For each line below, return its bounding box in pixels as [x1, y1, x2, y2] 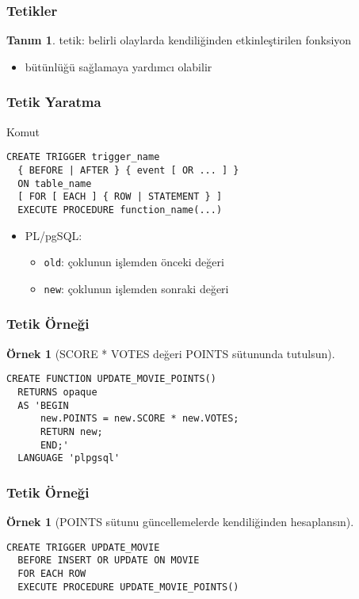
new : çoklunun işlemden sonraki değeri [44, 280, 229, 296]
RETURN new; [40, 425, 103, 437]
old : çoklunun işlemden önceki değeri [44, 254, 224, 270]
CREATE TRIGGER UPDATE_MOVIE [6, 541, 160, 553]
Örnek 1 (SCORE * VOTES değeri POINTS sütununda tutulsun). [6, 345, 335, 361]
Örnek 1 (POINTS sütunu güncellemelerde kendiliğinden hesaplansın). [6, 513, 354, 530]
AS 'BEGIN [17, 399, 69, 411]
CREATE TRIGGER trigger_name [6, 151, 160, 163]
